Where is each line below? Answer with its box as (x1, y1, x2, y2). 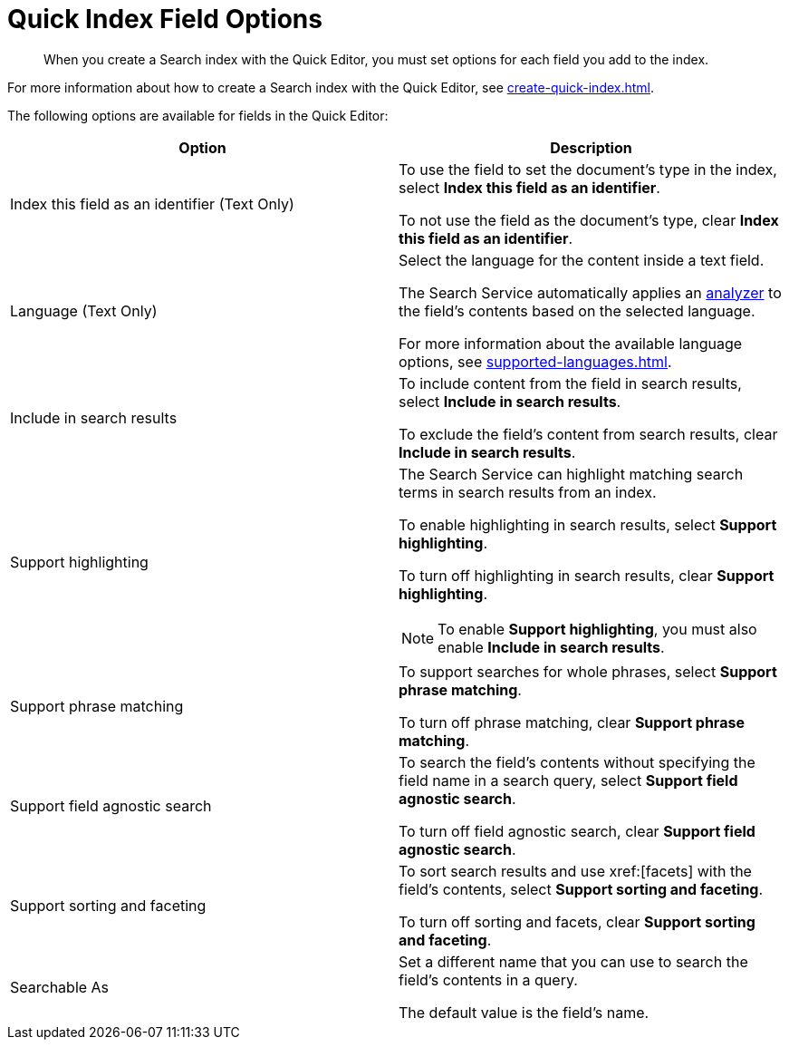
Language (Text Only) (10, 301, 158, 320)
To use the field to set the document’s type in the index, (399, 160, 777, 179)
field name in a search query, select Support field (399, 771, 738, 790)
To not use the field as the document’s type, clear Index (399, 210, 779, 229)
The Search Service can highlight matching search (399, 464, 744, 483)
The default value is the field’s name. (399, 1003, 649, 1022)
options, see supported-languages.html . (399, 352, 672, 371)
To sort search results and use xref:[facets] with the (399, 861, 752, 880)
